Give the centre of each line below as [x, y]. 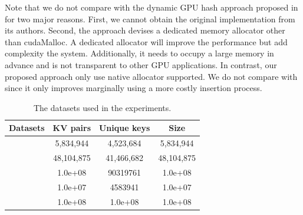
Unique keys [124, 128]
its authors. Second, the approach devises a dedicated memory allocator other [145, 30]
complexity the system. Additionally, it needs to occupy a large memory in [139, 53]
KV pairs [72, 128]
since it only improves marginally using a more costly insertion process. [134, 88]
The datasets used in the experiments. [102, 107]
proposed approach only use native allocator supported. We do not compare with [151, 76]
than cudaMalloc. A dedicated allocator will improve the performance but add [146, 41]
